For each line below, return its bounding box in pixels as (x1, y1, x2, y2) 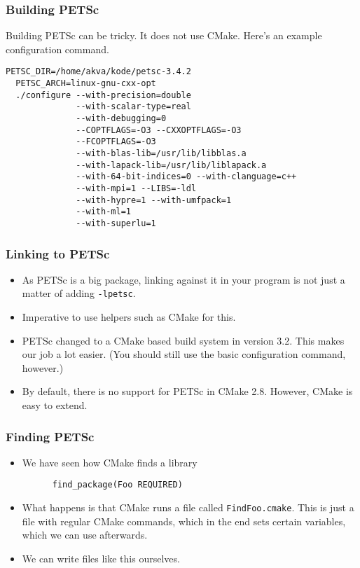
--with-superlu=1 (76, 218, 156, 228)
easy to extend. (22, 398, 88, 413)
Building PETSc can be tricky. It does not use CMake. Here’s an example (6, 28, 322, 43)
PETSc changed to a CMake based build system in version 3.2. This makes (22, 333, 345, 347)
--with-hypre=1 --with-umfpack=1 (76, 195, 232, 205)
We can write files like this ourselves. (22, 550, 180, 565)
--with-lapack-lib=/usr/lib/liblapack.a (76, 160, 267, 170)
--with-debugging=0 (76, 113, 167, 124)
